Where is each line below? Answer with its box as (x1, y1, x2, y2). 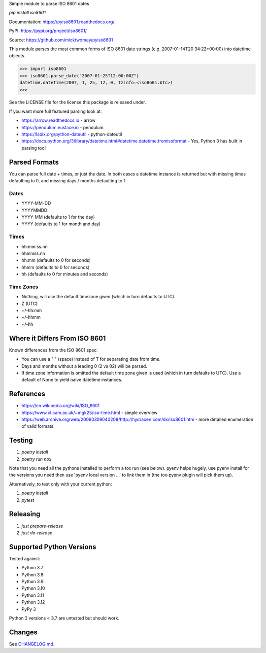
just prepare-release (21, 523, 64, 529)
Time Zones (9, 283, 38, 290)
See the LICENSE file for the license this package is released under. (9, 99, 146, 105)
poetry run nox (21, 456, 52, 462)
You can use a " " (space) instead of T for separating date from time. (21, 356, 161, 362)
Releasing (9, 510, 40, 518)
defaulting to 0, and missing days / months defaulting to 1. (9, 178, 127, 184)
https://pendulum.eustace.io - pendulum (21, 124, 103, 130)
